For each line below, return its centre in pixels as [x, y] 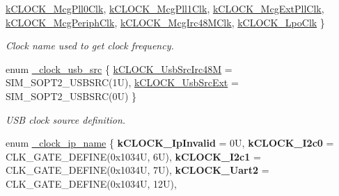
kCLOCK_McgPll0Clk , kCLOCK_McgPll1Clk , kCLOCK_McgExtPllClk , [165, 8]
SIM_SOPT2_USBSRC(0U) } [71, 96]
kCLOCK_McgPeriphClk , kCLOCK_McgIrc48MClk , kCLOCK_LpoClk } [165, 22]
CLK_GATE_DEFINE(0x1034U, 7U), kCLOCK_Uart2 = [137, 170]
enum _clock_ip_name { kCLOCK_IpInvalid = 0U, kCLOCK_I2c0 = [170, 143]
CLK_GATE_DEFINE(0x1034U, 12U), [91, 183]
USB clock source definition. [66, 119]
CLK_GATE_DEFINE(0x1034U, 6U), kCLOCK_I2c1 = [133, 156]
